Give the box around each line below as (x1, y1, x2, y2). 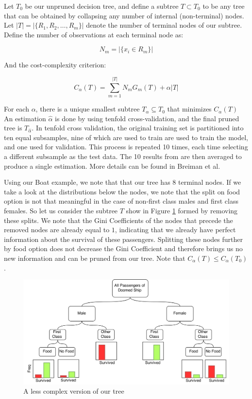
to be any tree (202, 1, 245, 11)
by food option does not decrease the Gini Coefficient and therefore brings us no (4, 243, 243, 254)
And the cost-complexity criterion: (4, 60, 106, 70)
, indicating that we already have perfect (115, 224, 236, 235)
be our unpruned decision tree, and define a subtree (25, 1, 179, 11)
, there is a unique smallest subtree (35, 104, 140, 114)
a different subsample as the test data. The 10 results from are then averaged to (4, 151, 242, 161)
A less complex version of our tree (23, 386, 124, 396)
